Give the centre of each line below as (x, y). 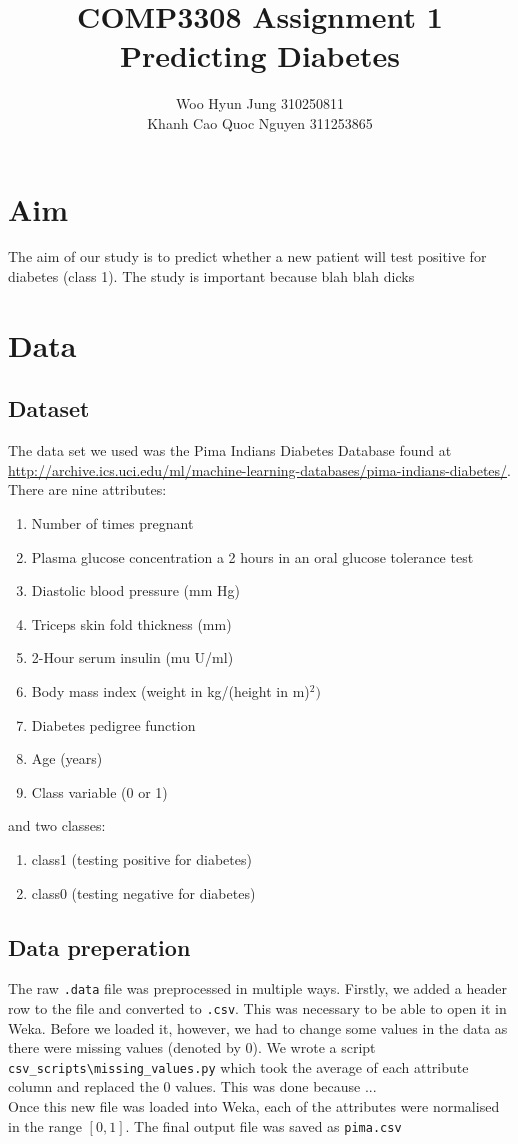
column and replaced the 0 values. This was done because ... (192, 1086)
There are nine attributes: (87, 489)
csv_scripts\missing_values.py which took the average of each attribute (238, 1066)
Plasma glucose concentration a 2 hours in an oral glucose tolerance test (252, 556)
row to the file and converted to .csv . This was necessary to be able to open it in (257, 1007)
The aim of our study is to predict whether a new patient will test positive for (247, 256)
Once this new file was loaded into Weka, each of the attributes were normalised (254, 1106)
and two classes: (57, 825)
